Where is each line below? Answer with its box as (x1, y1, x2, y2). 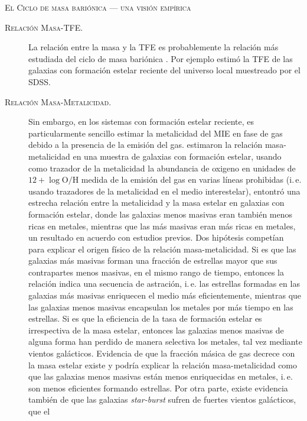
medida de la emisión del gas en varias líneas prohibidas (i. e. (81, 173, 302, 186)
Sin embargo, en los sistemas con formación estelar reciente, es (28, 115, 254, 128)
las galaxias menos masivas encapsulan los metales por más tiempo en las (28, 300, 293, 313)
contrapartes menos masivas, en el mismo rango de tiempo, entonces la (28, 265, 284, 278)
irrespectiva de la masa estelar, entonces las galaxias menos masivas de (28, 323, 284, 336)
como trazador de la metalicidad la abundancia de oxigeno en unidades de (28, 161, 296, 174)
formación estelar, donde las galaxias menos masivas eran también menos (28, 208, 293, 220)
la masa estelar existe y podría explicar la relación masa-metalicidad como (28, 358, 298, 371)
